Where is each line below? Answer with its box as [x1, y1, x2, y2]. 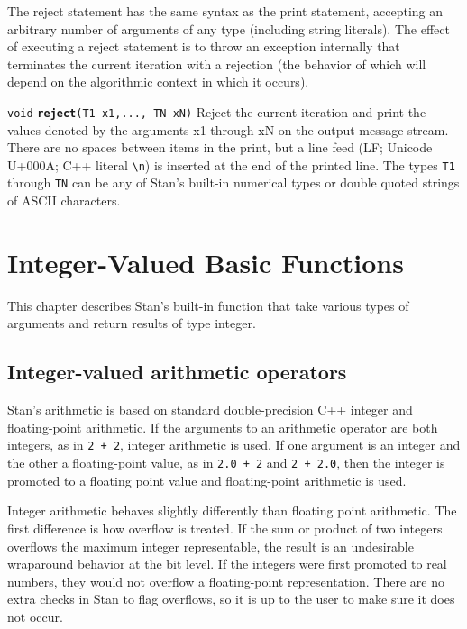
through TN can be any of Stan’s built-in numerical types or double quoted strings [7, 173, 460, 192]
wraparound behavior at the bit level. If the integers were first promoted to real [7, 554, 447, 573]
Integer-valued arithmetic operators [7, 358, 347, 386]
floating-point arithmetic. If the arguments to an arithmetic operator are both [7, 417, 438, 436]
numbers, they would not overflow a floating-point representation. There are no [7, 571, 444, 590]
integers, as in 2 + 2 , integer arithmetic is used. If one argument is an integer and [7, 435, 461, 454]
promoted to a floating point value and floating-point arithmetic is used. [7, 470, 407, 489]
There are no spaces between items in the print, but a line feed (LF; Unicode [7, 138, 433, 157]
